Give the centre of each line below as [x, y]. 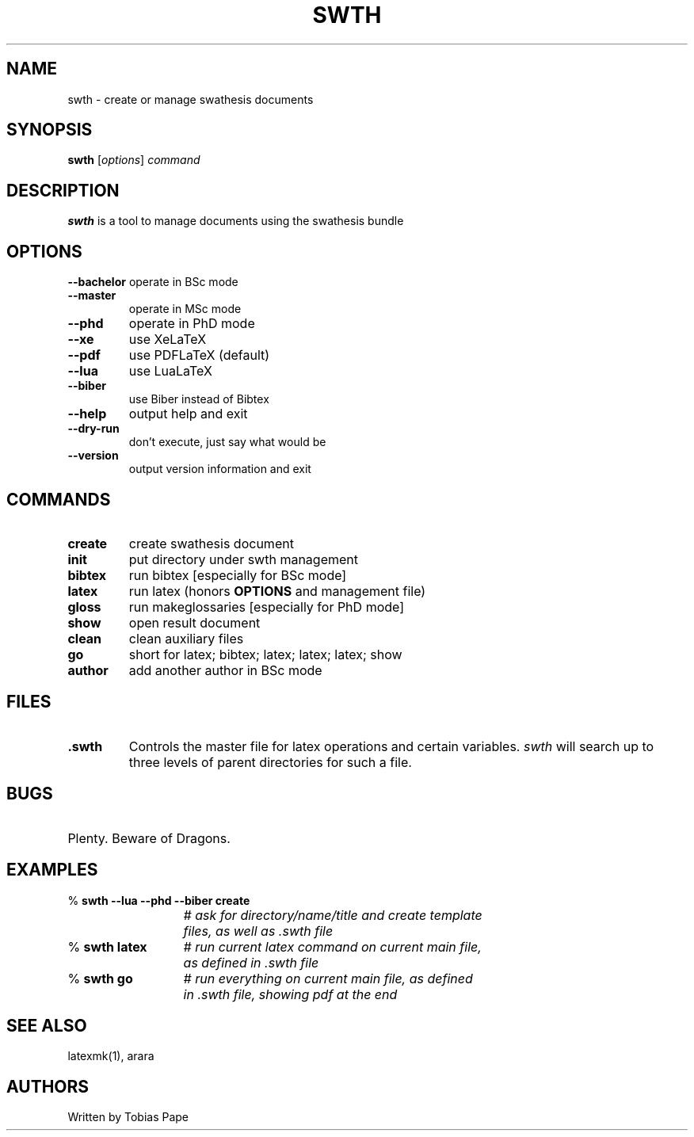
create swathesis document [211, 543]
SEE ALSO [47, 1025]
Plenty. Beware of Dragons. [149, 838]
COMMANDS [59, 499]
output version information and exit [220, 469]
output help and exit [188, 414]
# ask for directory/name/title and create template [333, 915]
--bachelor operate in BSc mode [153, 282]
